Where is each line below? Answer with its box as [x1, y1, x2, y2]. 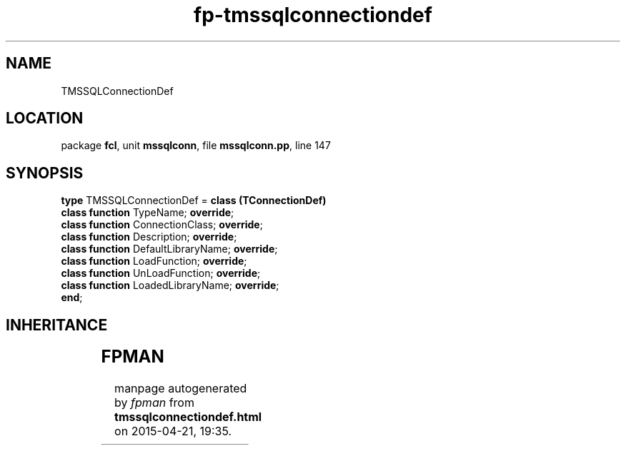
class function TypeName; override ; [61, 206, 234, 219]
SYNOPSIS [6, 163, 84, 182]
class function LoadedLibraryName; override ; [61, 279, 279, 292]
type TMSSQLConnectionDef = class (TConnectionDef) [61, 194, 327, 207]
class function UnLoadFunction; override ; [61, 267, 261, 280]
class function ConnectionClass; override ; [61, 218, 263, 231]
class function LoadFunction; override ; [61, 255, 247, 268]
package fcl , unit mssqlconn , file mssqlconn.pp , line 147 [61, 139, 331, 152]
